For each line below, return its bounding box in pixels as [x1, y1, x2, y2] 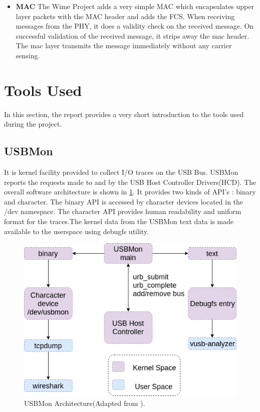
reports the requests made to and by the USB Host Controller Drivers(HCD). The [4, 176, 256, 187]
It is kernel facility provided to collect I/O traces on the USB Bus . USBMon [4, 167, 238, 177]
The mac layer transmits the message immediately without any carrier [16, 40, 232, 51]
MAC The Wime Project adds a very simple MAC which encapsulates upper [16, 1, 254, 11]
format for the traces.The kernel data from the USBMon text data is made [4, 216, 234, 227]
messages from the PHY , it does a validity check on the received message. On [16, 21, 254, 31]
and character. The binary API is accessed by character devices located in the [4, 196, 243, 207]
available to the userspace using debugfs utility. [4, 226, 149, 236]
